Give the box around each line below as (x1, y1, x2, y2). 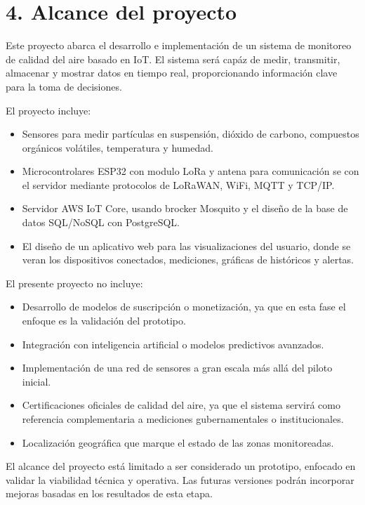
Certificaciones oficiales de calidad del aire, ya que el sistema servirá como (22, 398, 340, 412)
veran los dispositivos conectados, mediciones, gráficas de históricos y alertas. (22, 252, 354, 267)
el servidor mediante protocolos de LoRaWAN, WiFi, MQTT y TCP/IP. (22, 177, 335, 192)
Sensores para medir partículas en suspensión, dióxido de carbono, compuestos (22, 126, 359, 141)
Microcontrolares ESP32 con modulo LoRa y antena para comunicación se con (22, 164, 359, 178)
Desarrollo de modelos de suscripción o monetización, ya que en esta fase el (22, 299, 346, 314)
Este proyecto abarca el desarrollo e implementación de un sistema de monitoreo (6, 38, 352, 53)
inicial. (22, 374, 51, 388)
